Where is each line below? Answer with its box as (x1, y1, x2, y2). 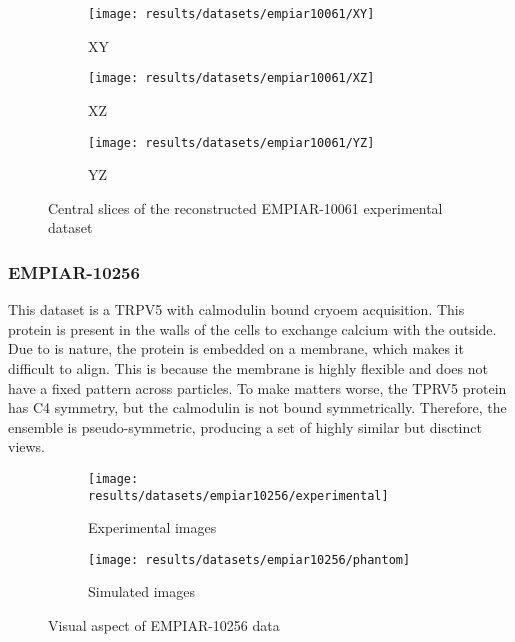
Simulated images (88, 581, 196, 602)
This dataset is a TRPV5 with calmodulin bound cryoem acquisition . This (8, 299, 465, 320)
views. (8, 436, 46, 457)
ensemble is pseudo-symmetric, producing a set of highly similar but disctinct (8, 416, 482, 437)
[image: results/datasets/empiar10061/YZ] (88, 135, 375, 150)
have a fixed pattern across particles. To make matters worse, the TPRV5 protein (8, 377, 507, 398)
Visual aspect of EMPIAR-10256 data (48, 615, 280, 636)
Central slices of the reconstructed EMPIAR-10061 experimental (48, 197, 443, 218)
